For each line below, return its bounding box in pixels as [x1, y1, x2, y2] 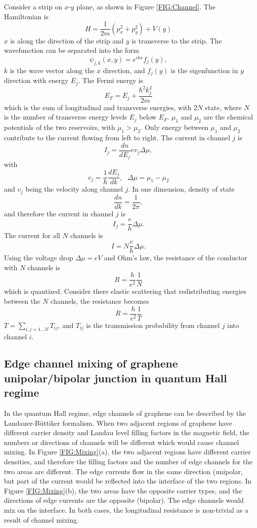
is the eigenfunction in [171, 65, 238, 75]
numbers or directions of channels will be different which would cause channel [4, 437, 239, 447]
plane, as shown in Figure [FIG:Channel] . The [76, 1, 216, 11]
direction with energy [4, 75, 69, 85]
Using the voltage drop [4, 252, 73, 263]
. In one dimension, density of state [128, 184, 235, 194]
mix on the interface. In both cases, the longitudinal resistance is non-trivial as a [4, 504, 249, 515]
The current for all [4, 230, 60, 241]
